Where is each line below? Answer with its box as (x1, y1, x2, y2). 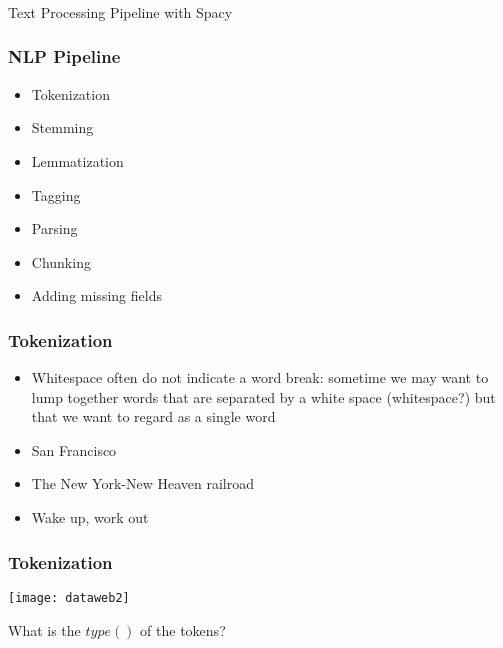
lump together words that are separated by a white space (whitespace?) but (31, 386, 496, 407)
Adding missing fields (31, 285, 162, 306)
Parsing (31, 218, 78, 239)
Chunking (31, 251, 91, 272)
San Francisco (31, 439, 117, 460)
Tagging (31, 184, 81, 205)
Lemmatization (31, 150, 124, 171)
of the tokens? (140, 619, 226, 640)
